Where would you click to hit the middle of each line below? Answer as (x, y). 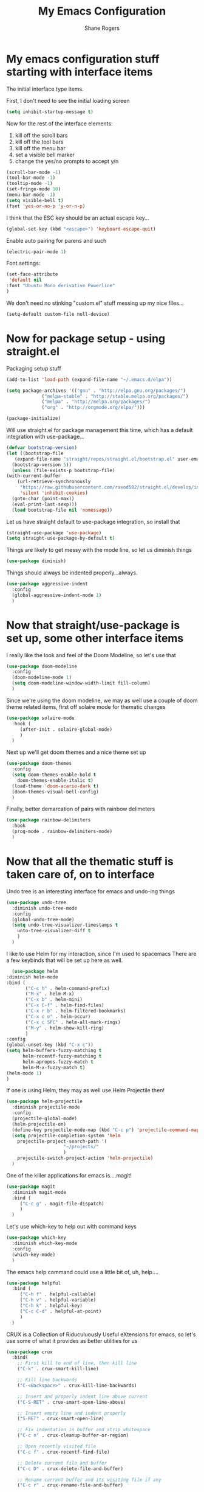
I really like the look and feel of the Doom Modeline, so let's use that (91, 655)
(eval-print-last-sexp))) (45, 504)
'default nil (25, 280)
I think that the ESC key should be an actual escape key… (78, 218)
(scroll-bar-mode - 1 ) (34, 172)
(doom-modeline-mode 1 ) (42, 678)
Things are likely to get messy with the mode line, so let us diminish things (99, 550)
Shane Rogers (102, 28)
